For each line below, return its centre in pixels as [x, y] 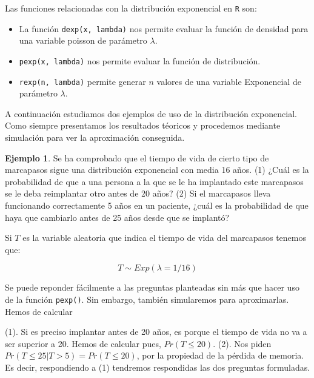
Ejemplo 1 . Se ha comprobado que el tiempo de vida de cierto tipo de [137, 157]
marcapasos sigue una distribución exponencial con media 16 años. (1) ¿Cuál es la [157, 170]
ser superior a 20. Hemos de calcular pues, [83, 343]
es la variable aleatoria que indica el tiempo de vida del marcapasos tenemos [165, 238]
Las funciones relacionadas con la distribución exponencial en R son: [131, 8]
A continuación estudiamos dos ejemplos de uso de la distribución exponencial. [151, 113]
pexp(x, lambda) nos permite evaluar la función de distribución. [140, 60]
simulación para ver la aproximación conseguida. [95, 137]
